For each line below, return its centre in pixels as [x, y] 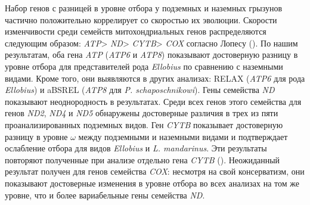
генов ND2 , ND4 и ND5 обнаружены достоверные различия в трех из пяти [142, 113]
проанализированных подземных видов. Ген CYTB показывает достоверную [144, 124]
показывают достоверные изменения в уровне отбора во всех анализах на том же [152, 183]
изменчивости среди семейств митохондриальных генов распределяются [136, 31]
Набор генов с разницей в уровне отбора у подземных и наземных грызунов [144, 8]
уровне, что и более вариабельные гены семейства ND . [105, 195]
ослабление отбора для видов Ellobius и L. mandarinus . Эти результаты [136, 148]
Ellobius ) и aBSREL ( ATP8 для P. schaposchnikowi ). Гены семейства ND [140, 90]
